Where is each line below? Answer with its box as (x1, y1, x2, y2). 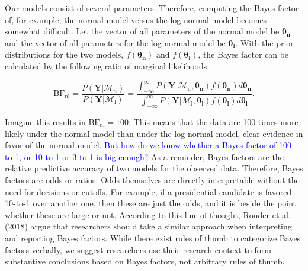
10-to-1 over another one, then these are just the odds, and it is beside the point (5, 197, 297, 209)
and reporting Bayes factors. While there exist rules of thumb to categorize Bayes (5, 231, 301, 244)
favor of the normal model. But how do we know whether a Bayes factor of (5, 139, 277, 151)
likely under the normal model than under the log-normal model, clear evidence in (5, 127, 303, 139)
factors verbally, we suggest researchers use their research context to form (5, 243, 271, 256)
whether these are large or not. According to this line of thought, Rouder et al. (5, 208, 291, 221)
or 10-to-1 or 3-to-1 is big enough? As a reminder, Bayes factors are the (24, 150, 284, 162)
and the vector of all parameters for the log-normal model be (5, 36, 226, 49)
